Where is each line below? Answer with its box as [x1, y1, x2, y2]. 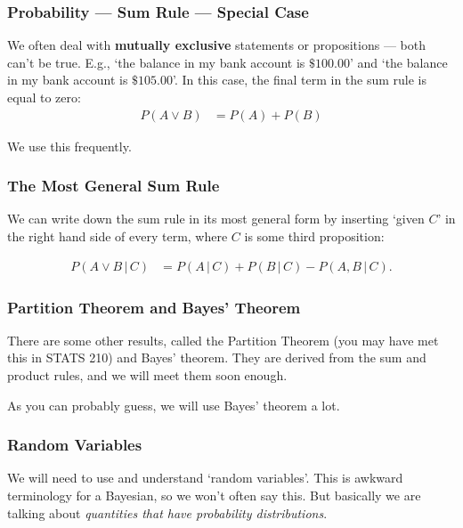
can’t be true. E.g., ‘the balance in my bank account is [7, 53, 305, 71]
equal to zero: [7, 88, 81, 106]
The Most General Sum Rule [7, 175, 220, 197]
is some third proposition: [244, 227, 385, 246]
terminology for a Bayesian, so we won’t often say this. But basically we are [7, 486, 421, 505]
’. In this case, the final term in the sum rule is [172, 70, 427, 89]
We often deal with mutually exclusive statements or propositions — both [7, 36, 426, 54]
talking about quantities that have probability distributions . [7, 503, 328, 522]
